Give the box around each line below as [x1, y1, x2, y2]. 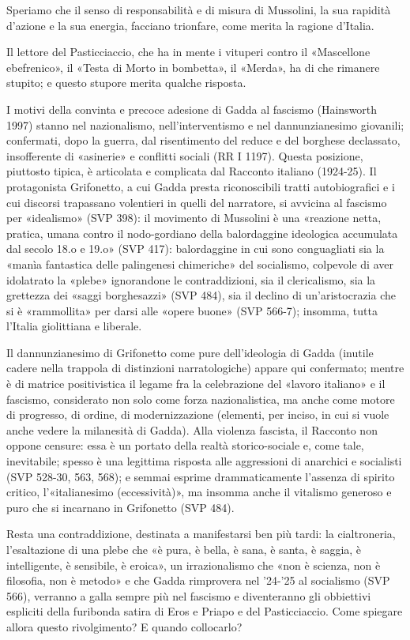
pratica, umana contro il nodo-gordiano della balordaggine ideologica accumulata [6, 224, 398, 241]
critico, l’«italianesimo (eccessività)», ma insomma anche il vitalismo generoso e [6, 484, 392, 500]
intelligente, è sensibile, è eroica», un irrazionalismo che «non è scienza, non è [6, 556, 381, 573]
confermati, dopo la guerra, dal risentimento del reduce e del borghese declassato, [6, 132, 401, 149]
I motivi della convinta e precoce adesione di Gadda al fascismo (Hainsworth [6, 100, 378, 117]
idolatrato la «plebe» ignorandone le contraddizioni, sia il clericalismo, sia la [6, 271, 376, 288]
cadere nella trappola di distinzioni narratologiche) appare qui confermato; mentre [6, 360, 404, 376]
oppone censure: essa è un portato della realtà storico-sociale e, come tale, [6, 437, 364, 454]
